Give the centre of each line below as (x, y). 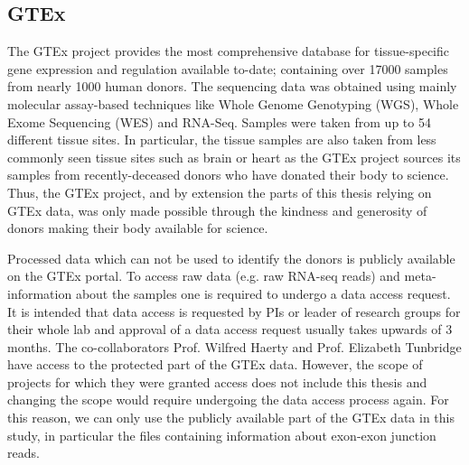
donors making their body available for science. (138, 228)
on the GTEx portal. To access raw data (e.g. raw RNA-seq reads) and (204, 276)
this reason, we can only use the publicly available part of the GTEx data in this (231, 418)
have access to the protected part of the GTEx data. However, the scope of (215, 364)
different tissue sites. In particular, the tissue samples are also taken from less (222, 139)
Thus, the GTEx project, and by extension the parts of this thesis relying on (220, 192)
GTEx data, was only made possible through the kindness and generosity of (217, 210)
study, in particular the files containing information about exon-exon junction (222, 435)
